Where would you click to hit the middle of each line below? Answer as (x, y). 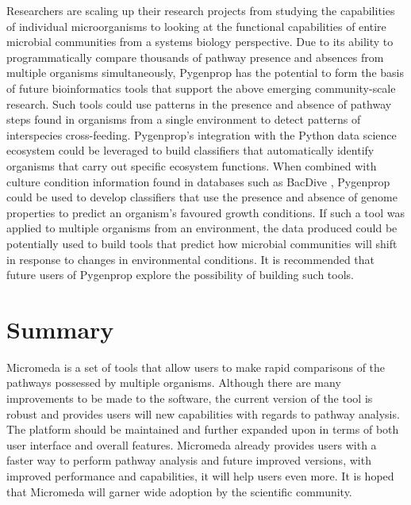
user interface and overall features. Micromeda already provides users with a (192, 444)
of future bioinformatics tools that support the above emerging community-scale (201, 88)
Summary (60, 329)
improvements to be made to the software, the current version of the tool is (190, 398)
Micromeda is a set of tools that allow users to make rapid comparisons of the (196, 367)
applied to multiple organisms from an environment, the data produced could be (202, 228)
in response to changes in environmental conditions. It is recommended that (191, 259)
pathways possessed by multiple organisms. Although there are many (174, 383)
